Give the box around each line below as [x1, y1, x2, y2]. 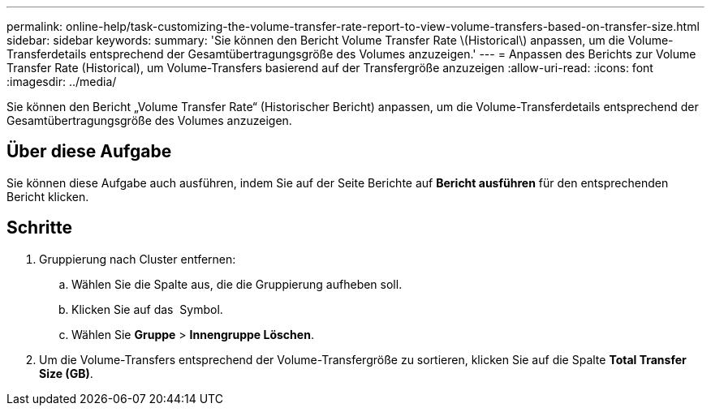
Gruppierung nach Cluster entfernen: [39, 251, 236, 266]
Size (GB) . [39, 366, 93, 380]
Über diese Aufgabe [6, 141, 172, 162]
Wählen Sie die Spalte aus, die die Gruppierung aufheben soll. [71, 277, 403, 291]
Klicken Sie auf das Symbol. [71, 302, 223, 316]
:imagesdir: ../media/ [6, 75, 117, 88]
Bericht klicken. [6, 189, 89, 204]
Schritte [6, 217, 72, 238]
